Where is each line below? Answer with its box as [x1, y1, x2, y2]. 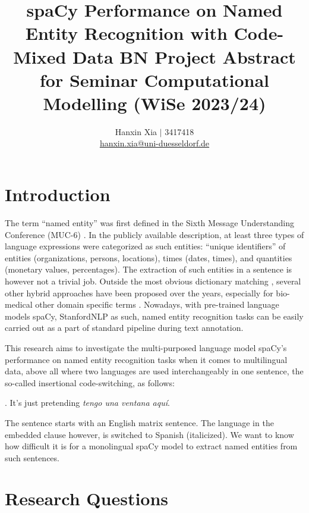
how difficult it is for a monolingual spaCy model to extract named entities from [5, 440, 298, 452]
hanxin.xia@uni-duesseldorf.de [99, 137, 210, 149]
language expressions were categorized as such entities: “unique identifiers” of [5, 240, 286, 252]
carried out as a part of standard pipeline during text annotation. [5, 321, 244, 334]
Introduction [5, 182, 111, 207]
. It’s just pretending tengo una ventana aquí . [5, 396, 170, 409]
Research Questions [5, 486, 169, 511]
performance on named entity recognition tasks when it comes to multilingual [5, 353, 288, 365]
